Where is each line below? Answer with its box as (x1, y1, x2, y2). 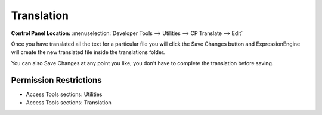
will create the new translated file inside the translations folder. (11, 49, 165, 56)
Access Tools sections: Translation (26, 99, 112, 106)
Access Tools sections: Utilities (26, 91, 103, 98)
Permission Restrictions (11, 75, 102, 85)
